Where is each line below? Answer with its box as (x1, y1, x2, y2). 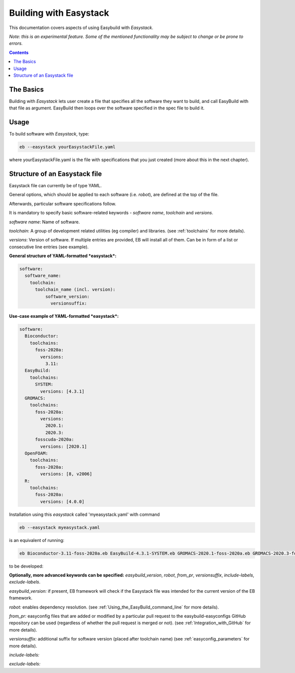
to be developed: (9, 563, 44, 569)
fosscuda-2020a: (35, 437, 74, 442)
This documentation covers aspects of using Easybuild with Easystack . (9, 25, 153, 31)
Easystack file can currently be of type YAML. (9, 182, 102, 188)
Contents (9, 49, 29, 55)
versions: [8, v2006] (40, 471, 92, 477)
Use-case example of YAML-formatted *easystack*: (9, 313, 119, 319)
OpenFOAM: (25, 451, 49, 456)
